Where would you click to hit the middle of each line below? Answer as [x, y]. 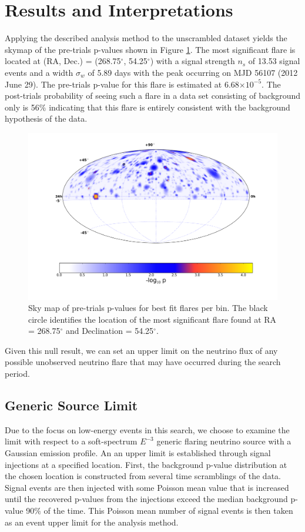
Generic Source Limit [71, 405]
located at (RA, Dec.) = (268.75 [63, 61]
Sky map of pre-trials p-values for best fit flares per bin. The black [148, 308]
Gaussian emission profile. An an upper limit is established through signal [138, 453]
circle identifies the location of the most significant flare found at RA [152, 319]
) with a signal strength [192, 61]
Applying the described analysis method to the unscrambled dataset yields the [146, 38]
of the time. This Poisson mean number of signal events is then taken [168, 511]
